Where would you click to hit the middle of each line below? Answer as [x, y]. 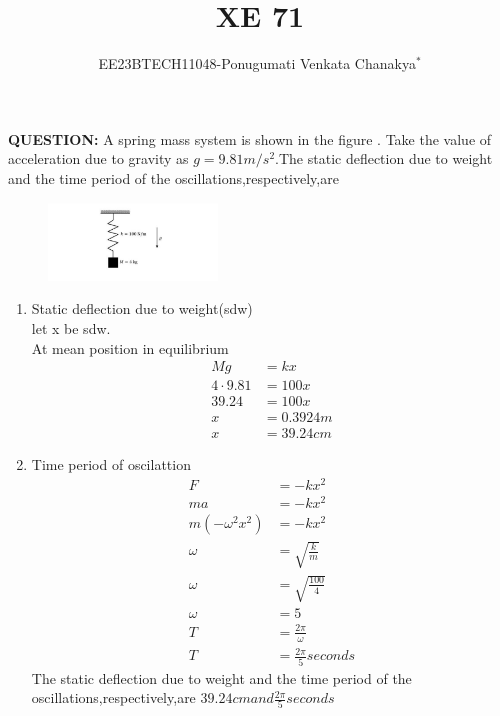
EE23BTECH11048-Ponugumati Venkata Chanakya [257, 63]
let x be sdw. [71, 327]
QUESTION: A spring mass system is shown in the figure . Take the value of [250, 138]
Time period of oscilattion [111, 464]
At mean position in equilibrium [130, 347]
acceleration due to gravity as [98, 158]
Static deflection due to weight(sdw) [142, 308]
